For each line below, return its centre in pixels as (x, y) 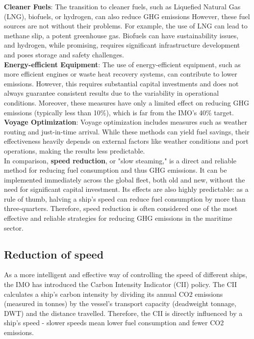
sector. (14, 227)
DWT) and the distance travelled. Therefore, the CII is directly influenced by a (123, 313)
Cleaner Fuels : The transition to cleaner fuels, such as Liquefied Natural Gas (122, 6)
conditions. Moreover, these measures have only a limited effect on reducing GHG (127, 102)
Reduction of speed (54, 254)
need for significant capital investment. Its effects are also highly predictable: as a (126, 189)
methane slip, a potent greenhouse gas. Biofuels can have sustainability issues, (121, 35)
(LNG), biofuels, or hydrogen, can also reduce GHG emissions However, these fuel (127, 16)
